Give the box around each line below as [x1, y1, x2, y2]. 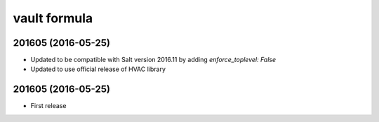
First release [30, 102, 67, 110]
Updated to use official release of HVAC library [30, 65, 166, 73]
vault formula [13, 10, 93, 26]
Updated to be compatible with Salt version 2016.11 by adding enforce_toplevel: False [30, 56, 277, 64]
